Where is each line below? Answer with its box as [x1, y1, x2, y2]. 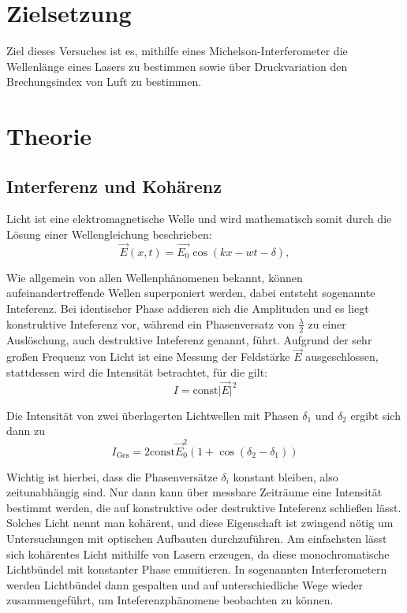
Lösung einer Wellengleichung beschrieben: [6, 226, 212, 243]
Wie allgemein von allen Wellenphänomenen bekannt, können [6, 269, 303, 285]
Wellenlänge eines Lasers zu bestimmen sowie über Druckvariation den [6, 58, 348, 74]
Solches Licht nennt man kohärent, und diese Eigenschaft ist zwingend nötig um [6, 515, 394, 531]
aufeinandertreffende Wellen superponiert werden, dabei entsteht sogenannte [6, 284, 375, 301]
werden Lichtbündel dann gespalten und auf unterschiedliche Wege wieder [6, 576, 363, 593]
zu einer [308, 315, 346, 332]
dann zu [6, 422, 46, 439]
